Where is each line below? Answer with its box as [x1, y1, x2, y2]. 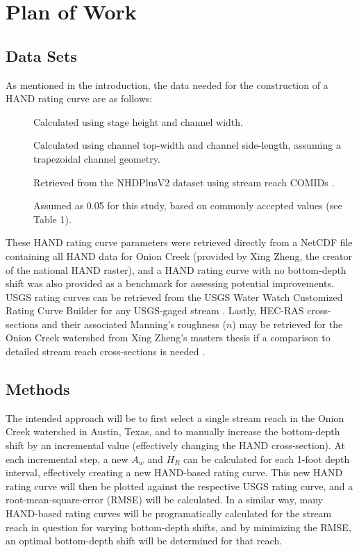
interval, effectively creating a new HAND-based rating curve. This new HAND [6, 465, 343, 480]
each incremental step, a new [6, 451, 128, 466]
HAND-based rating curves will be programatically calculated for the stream [6, 506, 332, 521]
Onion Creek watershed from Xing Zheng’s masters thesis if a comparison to [6, 330, 331, 345]
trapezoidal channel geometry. [33, 151, 160, 165]
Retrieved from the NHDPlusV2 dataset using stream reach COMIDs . [33, 174, 335, 189]
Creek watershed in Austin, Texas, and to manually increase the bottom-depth [6, 424, 340, 439]
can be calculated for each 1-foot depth [183, 451, 350, 466]
